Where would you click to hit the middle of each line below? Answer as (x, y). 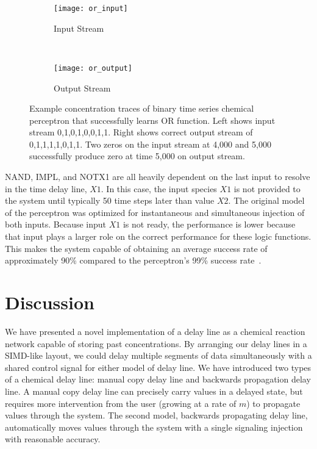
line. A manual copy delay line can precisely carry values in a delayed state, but (154, 391)
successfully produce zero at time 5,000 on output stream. (137, 156)
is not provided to (267, 188)
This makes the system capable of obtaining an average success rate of (136, 248)
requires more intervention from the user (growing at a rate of (121, 403)
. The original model (266, 200)
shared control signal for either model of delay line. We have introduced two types (158, 367)
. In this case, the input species (159, 188)
